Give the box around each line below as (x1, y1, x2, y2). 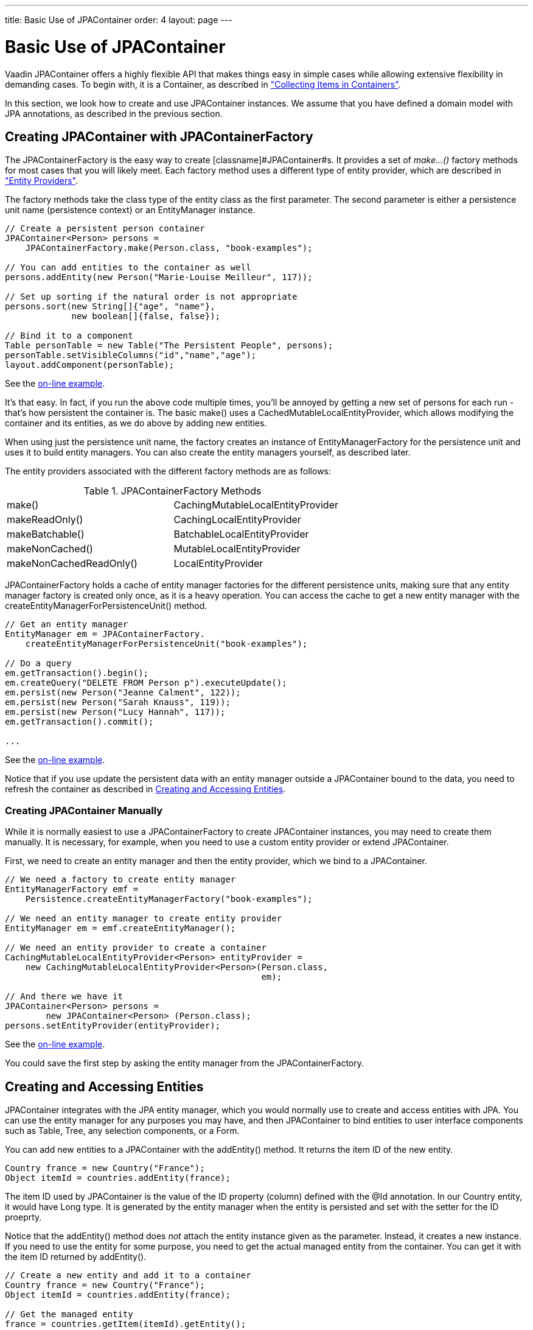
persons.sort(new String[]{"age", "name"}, (5, 301, 215, 312)
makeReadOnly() (7, 513, 83, 526)
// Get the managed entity (5, 1309, 133, 1319)
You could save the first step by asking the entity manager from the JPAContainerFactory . (5, 1058, 364, 1069)
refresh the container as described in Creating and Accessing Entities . (5, 784, 286, 795)
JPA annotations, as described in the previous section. (5, 108, 223, 119)
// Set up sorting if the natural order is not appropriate (5, 292, 298, 302)
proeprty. (5, 1211, 42, 1222)
